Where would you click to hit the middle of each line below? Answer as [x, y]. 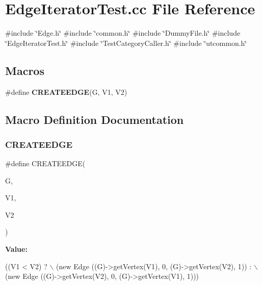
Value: [16, 249]
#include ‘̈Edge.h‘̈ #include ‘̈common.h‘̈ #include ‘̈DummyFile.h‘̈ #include [123, 33]
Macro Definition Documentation [95, 119]
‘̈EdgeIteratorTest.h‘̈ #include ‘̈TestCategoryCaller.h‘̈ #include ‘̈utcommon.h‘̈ [126, 43]
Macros [25, 70]
